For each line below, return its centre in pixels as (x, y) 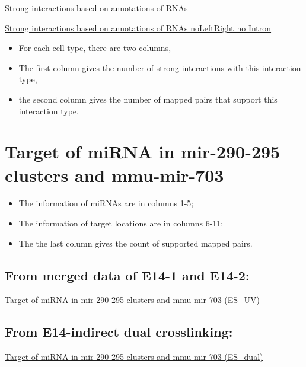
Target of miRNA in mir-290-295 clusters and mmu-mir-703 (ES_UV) (133, 300)
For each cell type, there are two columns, (95, 48)
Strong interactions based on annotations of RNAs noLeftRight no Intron (138, 28)
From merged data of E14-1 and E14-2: (127, 275)
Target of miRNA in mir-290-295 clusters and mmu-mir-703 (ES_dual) (134, 357)
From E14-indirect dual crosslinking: (119, 332)
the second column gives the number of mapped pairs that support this (148, 99)
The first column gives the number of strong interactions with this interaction (160, 67)
